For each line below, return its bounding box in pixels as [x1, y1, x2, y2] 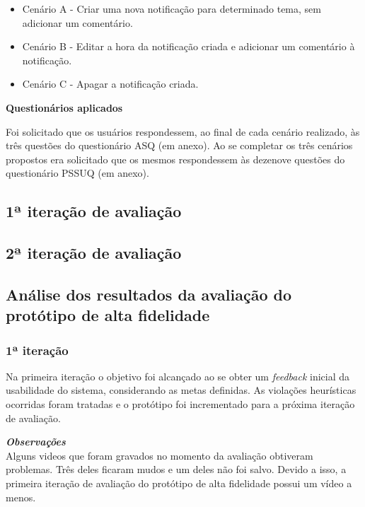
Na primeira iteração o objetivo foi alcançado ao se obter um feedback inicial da [6, 368, 350, 383]
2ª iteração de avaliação [6, 242, 182, 264]
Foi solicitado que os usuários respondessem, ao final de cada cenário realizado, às [6, 124, 360, 139]
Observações [6, 434, 66, 449]
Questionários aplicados [6, 100, 123, 115]
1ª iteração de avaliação [6, 200, 182, 222]
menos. [6, 489, 36, 504]
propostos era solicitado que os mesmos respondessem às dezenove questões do [6, 151, 345, 166]
